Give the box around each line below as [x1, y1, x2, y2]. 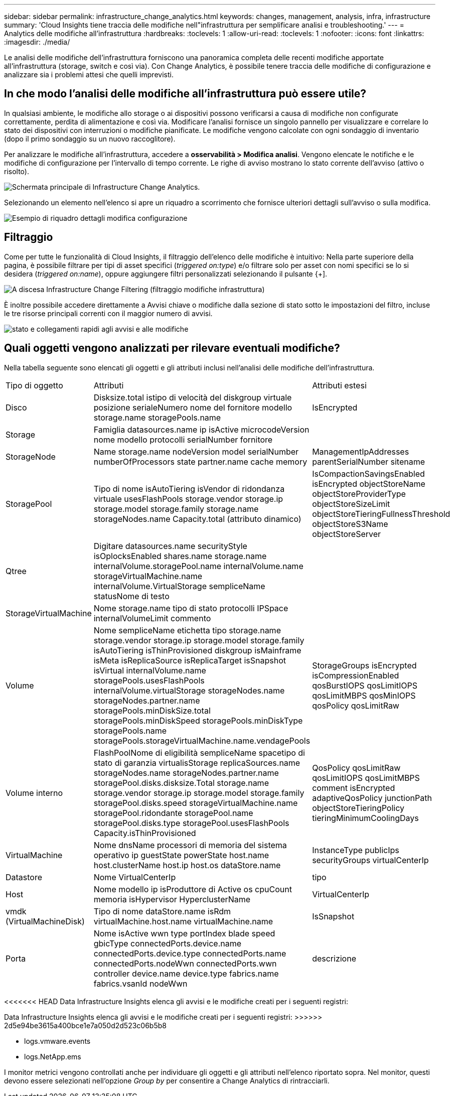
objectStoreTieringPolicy [312, 802, 405, 813]
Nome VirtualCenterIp [93, 872, 176, 882]
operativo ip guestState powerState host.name [93, 850, 269, 860]
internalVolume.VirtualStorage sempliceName [93, 581, 265, 591]
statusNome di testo [93, 591, 170, 601]
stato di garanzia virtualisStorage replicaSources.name [93, 757, 300, 768]
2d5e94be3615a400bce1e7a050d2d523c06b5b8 [4, 1021, 167, 1030]
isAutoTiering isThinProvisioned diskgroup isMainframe [93, 645, 301, 655]
